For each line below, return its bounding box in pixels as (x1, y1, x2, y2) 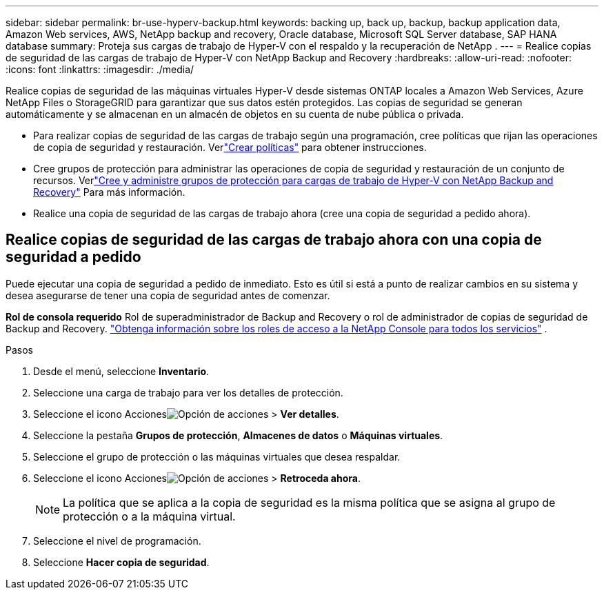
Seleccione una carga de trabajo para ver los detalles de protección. (33, 386, 343, 399)
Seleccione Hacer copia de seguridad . (33, 556, 210, 568)
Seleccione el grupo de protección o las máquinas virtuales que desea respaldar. (33, 450, 401, 463)
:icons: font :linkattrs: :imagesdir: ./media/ (6, 63, 194, 75)
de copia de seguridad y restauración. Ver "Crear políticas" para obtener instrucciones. (33, 141, 427, 153)
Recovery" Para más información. (33, 186, 185, 198)
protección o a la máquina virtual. (63, 509, 236, 523)
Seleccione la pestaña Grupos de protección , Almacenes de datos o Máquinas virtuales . (33, 429, 443, 441)
